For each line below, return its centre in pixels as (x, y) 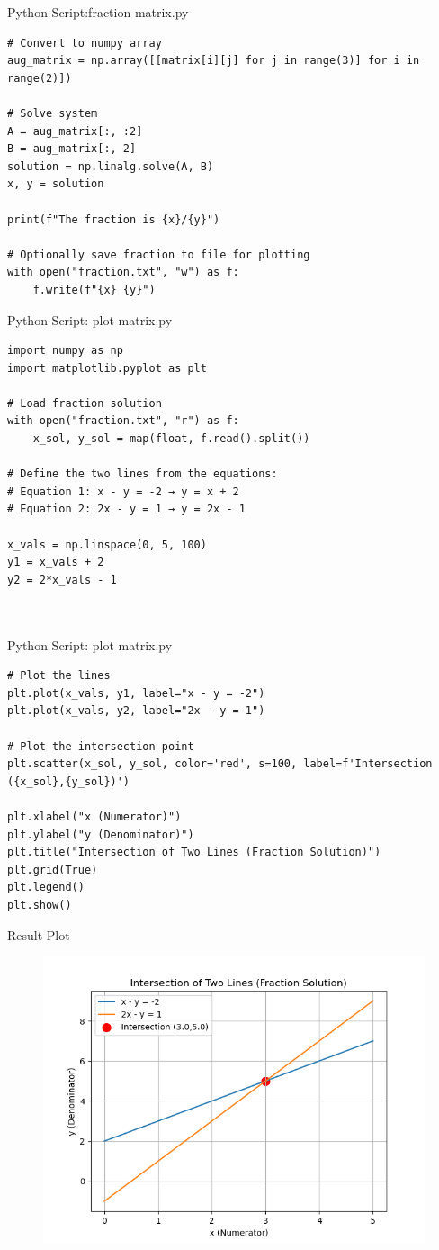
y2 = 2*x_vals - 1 (62, 580)
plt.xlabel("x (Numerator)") (94, 816)
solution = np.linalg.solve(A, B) (111, 166)
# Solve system (53, 113)
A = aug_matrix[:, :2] (75, 131)
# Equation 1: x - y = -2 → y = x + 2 (123, 491)
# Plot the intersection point (101, 746)
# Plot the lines (59, 676)
